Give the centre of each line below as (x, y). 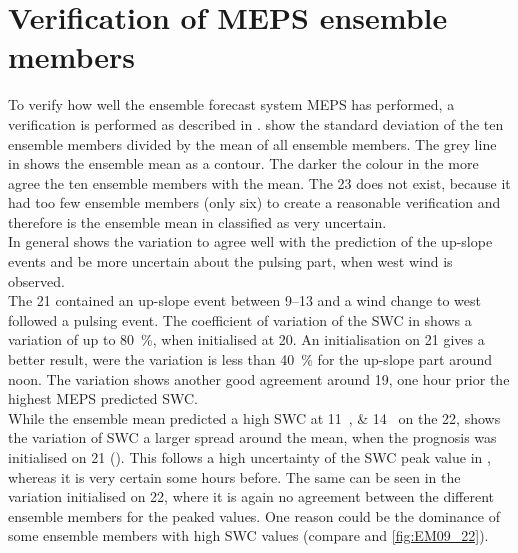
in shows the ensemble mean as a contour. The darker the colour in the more (243, 163)
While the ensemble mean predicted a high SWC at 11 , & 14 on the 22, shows (254, 417)
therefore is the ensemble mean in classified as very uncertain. (197, 221)
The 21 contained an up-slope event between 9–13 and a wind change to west (244, 300)
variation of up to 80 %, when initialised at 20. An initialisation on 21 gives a (246, 339)
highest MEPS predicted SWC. (103, 398)
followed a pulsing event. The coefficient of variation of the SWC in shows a (240, 319)
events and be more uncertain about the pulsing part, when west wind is (230, 261)
